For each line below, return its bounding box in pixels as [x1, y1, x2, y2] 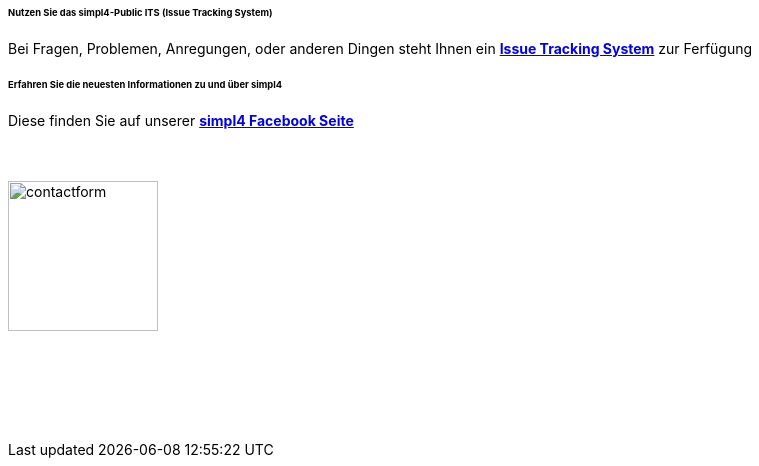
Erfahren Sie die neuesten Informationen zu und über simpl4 [8, 78, 283, 90]
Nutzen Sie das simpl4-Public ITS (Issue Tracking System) [8, 7, 273, 18]
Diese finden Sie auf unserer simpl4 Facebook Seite [8, 111, 354, 129]
